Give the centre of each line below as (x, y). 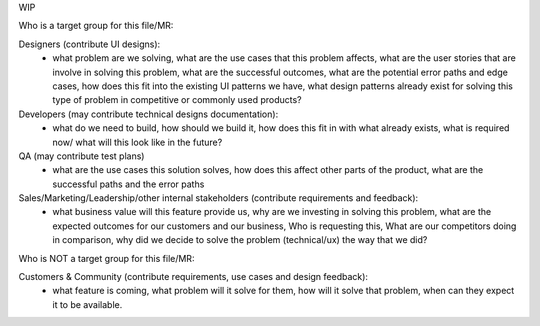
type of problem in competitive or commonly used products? (177, 100)
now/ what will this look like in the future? (137, 142)
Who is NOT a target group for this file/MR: (106, 258)
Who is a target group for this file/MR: (96, 26)
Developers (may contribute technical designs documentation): (148, 114)
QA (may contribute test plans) (81, 156)
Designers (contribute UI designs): (89, 44)
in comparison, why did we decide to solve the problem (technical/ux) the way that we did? (240, 240)
